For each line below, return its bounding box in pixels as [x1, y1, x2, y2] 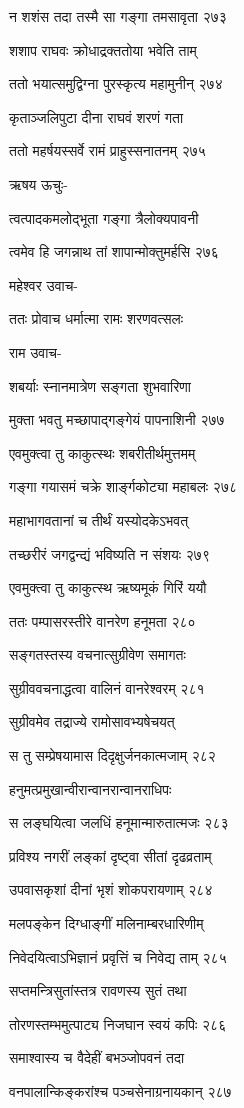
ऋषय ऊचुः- [9, 173, 68, 194]
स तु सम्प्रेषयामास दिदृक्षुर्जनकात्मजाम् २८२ [9, 745, 216, 766]
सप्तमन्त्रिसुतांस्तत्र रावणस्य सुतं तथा [9, 980, 187, 1001]
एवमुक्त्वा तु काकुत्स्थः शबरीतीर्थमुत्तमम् [9, 442, 196, 463]
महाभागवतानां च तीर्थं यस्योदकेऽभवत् [9, 509, 189, 530]
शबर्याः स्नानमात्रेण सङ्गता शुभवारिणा [9, 375, 191, 396]
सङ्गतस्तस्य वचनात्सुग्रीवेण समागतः [9, 644, 186, 665]
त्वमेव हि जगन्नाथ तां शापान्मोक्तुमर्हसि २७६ [9, 241, 219, 262]
